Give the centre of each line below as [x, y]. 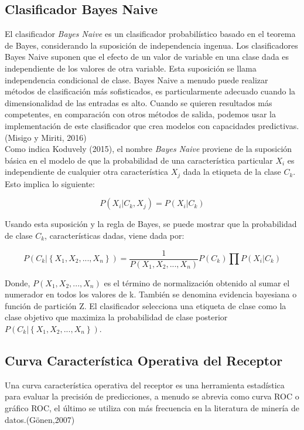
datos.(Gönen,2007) [40, 419]
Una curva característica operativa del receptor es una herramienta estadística [145, 385]
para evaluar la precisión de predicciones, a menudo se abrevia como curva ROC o [152, 396]
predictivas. [279, 125]
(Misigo [18, 137]
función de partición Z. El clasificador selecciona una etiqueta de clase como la [146, 305]
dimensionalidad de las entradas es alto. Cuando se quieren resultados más [139, 102]
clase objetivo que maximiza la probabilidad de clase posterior [116, 317]
